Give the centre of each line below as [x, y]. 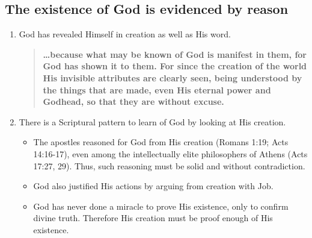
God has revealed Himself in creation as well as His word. [125, 34]
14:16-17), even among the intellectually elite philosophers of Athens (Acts [170, 153]
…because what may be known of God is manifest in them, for [175, 54]
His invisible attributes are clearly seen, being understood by [173, 77]
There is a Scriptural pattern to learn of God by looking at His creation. [152, 121]
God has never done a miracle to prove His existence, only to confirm [161, 206]
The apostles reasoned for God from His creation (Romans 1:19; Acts [161, 142]
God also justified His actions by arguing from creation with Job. [153, 186]
